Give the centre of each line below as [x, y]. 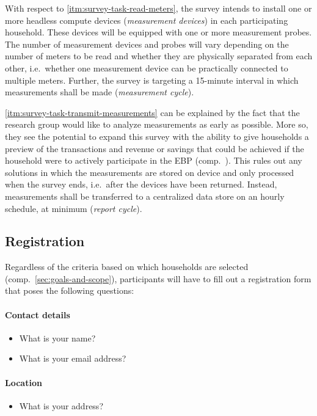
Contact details [38, 314]
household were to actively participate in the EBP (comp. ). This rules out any [154, 160]
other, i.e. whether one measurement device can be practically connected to [147, 68]
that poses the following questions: [70, 290]
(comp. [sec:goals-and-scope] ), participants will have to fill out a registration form [158, 278]
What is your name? [57, 338]
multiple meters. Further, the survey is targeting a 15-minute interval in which [152, 80]
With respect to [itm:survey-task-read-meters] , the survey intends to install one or [158, 8]
